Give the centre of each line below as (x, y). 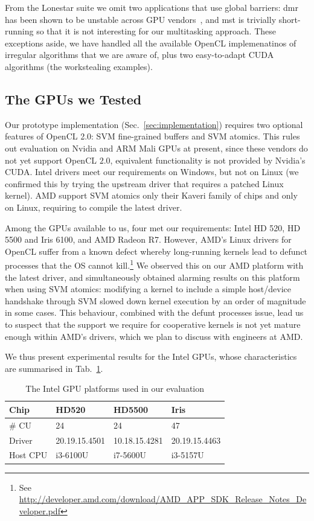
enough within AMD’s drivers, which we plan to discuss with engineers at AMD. (154, 336)
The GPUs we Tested (73, 99)
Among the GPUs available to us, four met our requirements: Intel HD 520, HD (153, 227)
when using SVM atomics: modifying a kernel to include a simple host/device (148, 289)
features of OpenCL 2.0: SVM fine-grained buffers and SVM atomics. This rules (152, 136)
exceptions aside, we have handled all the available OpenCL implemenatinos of (151, 43)
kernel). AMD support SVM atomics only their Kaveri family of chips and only (151, 195)
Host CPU (28, 455)
